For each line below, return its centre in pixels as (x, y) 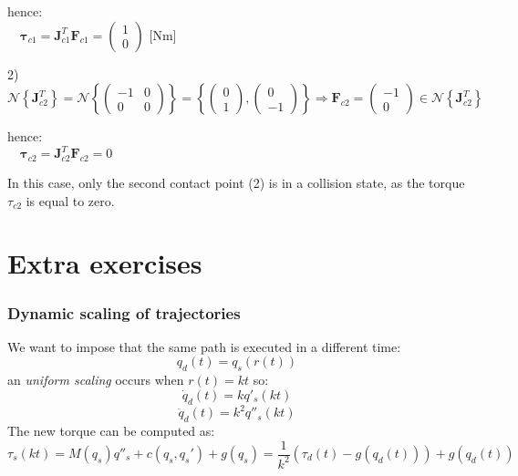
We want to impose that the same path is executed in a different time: (204, 346)
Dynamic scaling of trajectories (124, 312)
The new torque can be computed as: (111, 430)
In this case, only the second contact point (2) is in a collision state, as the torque (236, 183)
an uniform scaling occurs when (96, 380)
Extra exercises (105, 263)
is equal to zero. (70, 200)
